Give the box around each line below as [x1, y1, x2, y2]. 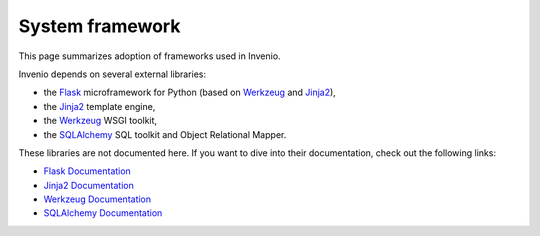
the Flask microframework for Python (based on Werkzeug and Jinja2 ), [43, 86, 337, 99]
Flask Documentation [43, 165, 132, 177]
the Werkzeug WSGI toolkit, [43, 115, 158, 127]
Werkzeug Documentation [43, 193, 152, 205]
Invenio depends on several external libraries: [18, 68, 207, 80]
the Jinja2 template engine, [43, 100, 156, 112]
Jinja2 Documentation [43, 179, 134, 191]
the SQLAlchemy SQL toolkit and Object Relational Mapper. [43, 128, 287, 140]
